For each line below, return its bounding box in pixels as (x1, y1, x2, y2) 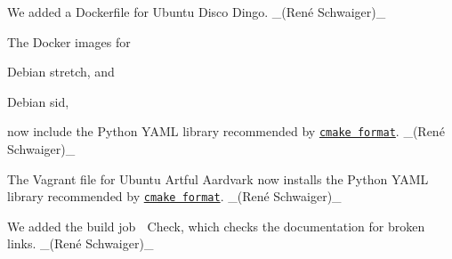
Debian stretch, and (7, 62, 115, 81)
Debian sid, (7, 92, 69, 110)
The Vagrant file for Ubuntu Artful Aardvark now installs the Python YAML (7, 169, 429, 188)
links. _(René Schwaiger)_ (7, 234, 154, 253)
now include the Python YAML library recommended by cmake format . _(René (7, 122, 445, 141)
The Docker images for (7, 32, 131, 51)
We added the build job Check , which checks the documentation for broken (7, 216, 425, 235)
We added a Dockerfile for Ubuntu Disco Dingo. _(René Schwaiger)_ (7, 3, 386, 20)
